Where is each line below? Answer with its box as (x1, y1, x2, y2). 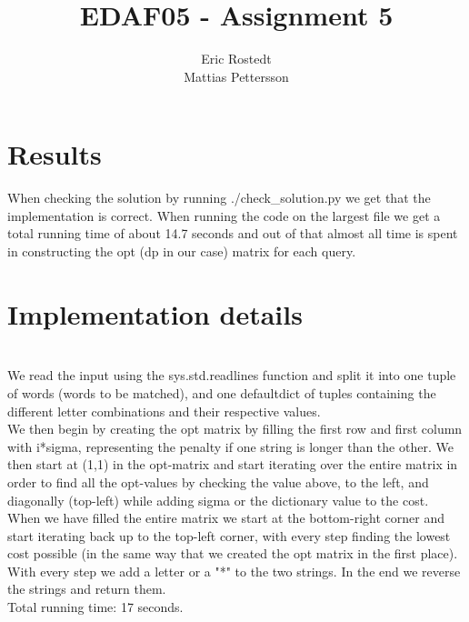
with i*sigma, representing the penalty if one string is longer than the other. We (7, 436, 454, 456)
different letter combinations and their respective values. (7, 401, 321, 420)
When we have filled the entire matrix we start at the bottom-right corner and (7, 508, 444, 527)
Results (7, 135, 102, 173)
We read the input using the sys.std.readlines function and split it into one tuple (7, 366, 456, 385)
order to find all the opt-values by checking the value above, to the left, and (7, 472, 429, 491)
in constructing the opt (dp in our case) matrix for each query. (7, 242, 356, 261)
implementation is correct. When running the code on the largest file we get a (7, 206, 441, 225)
